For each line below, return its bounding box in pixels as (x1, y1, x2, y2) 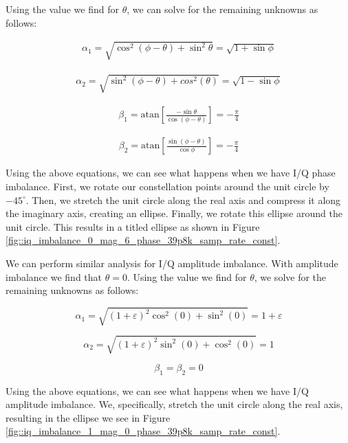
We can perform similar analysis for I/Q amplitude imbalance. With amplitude (6, 255, 338, 270)
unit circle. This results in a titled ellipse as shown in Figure (6, 219, 260, 234)
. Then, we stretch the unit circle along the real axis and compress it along (25, 192, 341, 207)
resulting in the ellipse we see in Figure (6, 410, 171, 424)
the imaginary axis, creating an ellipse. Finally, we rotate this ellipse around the (6, 206, 342, 220)
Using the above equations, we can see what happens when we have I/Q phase (6, 166, 336, 180)
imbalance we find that (6, 269, 102, 284)
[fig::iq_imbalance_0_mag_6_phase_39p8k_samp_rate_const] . (6, 233, 281, 247)
